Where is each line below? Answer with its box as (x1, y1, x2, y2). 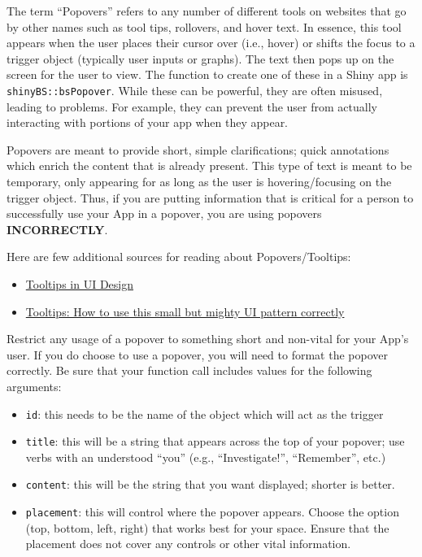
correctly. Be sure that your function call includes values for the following (7, 362, 372, 379)
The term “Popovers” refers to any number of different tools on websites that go (7, 2, 407, 19)
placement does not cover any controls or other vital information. (25, 535, 351, 552)
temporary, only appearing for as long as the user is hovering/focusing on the (7, 173, 392, 189)
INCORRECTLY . (7, 220, 108, 237)
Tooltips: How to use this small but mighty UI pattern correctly (25, 302, 345, 320)
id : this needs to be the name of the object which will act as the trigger (25, 405, 384, 422)
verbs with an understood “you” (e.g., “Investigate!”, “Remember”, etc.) (25, 448, 386, 465)
